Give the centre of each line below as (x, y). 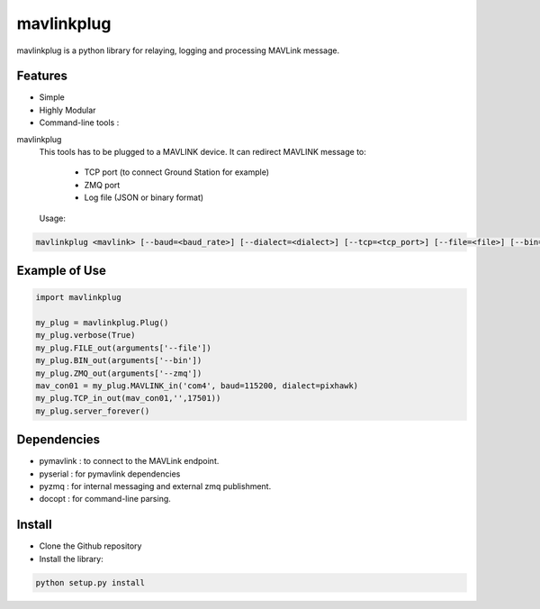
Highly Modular (67, 110)
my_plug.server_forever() (93, 411)
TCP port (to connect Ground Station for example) (177, 172)
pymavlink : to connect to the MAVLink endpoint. (129, 461)
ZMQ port (102, 185)
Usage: (53, 218)
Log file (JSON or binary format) (144, 197)
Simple (52, 97)
